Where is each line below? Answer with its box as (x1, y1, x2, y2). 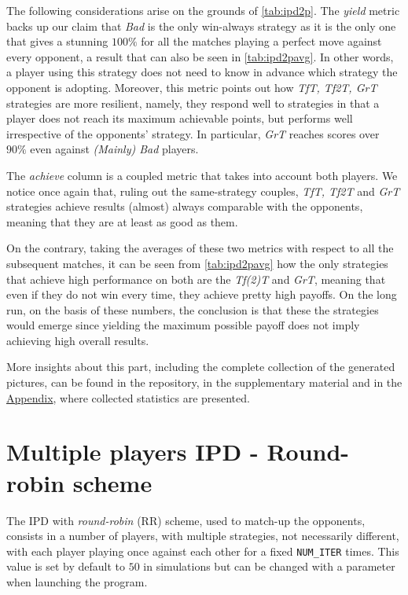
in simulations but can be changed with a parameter (143, 558, 395, 575)
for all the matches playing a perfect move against (141, 33, 382, 50)
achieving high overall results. (6, 332, 149, 348)
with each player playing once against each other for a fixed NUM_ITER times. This (6, 542, 399, 559)
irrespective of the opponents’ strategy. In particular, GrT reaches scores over (6, 125, 380, 141)
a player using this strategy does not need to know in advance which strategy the (6, 64, 398, 80)
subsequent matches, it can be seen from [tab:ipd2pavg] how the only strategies (6, 255, 388, 271)
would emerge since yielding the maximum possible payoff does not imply (6, 317, 360, 333)
